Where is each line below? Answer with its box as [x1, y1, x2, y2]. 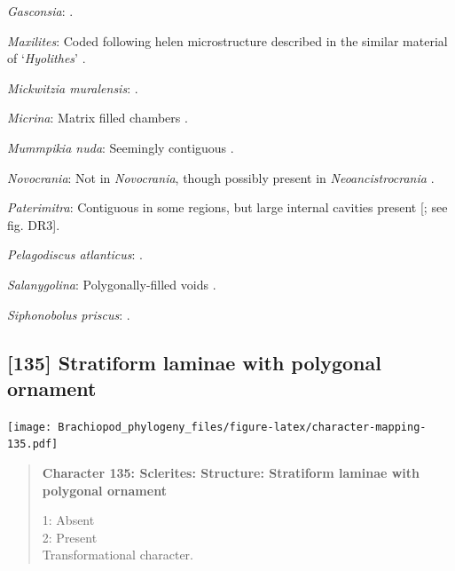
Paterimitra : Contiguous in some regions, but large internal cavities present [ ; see [7, 198, 448, 217]
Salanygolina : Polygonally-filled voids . [7, 274, 216, 293]
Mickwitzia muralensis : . [7, 78, 138, 97]
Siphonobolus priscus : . [7, 305, 130, 323]
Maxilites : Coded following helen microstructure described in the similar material [7, 31, 448, 50]
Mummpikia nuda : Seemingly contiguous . [7, 138, 234, 156]
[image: [7, 420, 52, 433]
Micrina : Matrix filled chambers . [7, 108, 188, 127]
